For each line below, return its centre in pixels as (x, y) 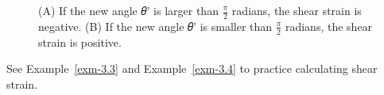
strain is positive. (80, 42)
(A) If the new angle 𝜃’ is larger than (128, 10)
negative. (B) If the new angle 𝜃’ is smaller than (155, 26)
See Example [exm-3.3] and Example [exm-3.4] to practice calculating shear (192, 68)
